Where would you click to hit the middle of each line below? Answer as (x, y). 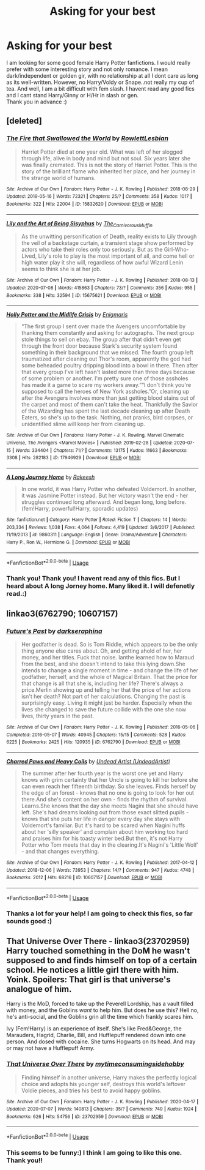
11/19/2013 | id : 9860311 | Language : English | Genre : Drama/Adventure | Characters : (97, 535)
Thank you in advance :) (37, 102)
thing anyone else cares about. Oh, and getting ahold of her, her (102, 651)
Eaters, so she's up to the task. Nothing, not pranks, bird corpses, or (107, 418)
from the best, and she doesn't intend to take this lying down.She (103, 664)
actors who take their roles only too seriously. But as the (92, 250)
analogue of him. (39, 989)
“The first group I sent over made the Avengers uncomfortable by (103, 326)
